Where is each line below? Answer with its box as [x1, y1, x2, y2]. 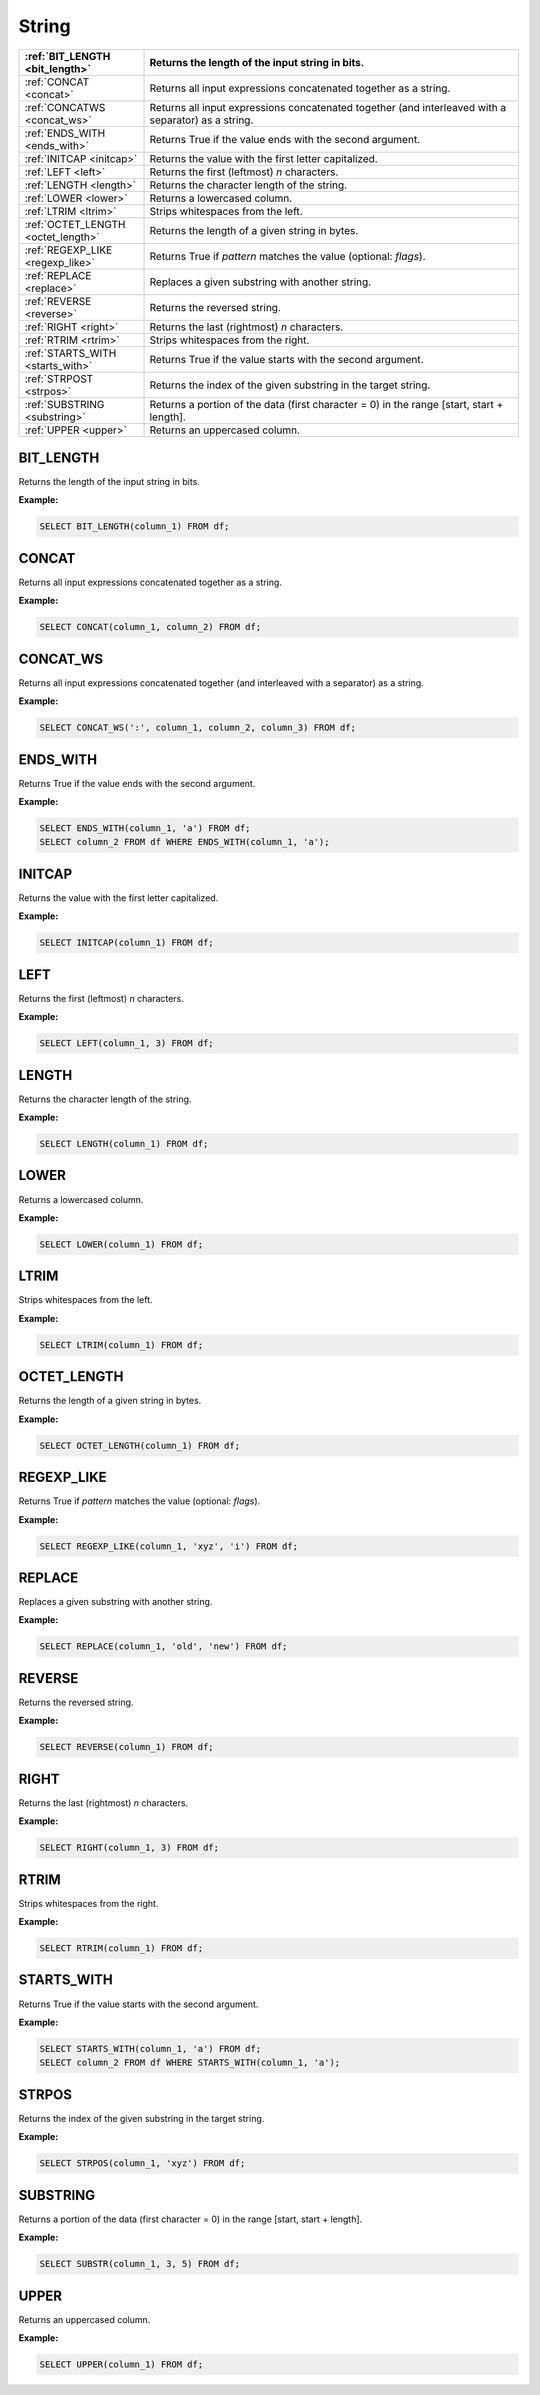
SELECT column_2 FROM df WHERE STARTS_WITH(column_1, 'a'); [39, 2057, 341, 2069]
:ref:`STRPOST [24, 371, 94, 385]
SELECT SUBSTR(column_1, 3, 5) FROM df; [39, 2258, 240, 2270]
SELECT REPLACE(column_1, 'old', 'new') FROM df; [39, 1641, 288, 1652]
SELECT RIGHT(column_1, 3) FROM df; [39, 1842, 220, 1854]
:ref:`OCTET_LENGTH [24, 217, 126, 231]
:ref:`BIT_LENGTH [24, 49, 111, 63]
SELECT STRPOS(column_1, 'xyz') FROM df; [39, 2158, 246, 2169]
